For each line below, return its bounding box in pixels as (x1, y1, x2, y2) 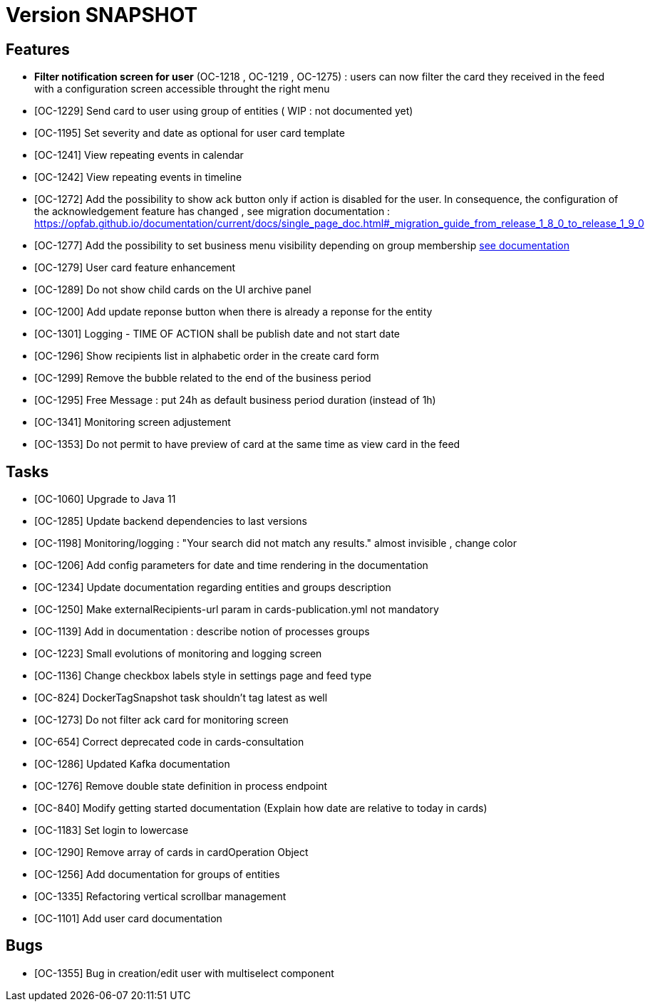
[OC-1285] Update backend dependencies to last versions (34, 515, 307, 528)
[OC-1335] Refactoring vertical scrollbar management (34, 890, 287, 903)
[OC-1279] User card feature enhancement (34, 261, 236, 274)
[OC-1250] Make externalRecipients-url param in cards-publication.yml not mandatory (34, 603, 439, 616)
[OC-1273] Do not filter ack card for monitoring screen (34, 714, 289, 726)
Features (6, 40, 70, 58)
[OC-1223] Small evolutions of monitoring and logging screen (34, 647, 322, 660)
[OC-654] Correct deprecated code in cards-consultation (34, 736, 304, 748)
